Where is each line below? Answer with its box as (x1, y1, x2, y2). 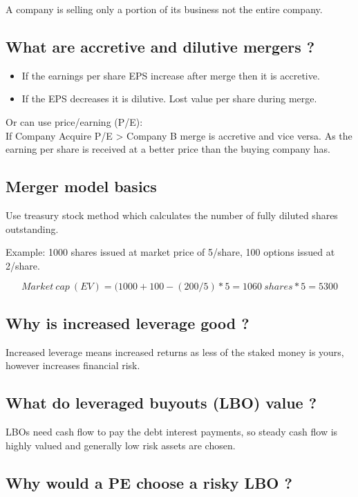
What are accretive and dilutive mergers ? (6, 35, 315, 57)
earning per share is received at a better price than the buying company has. (6, 142, 330, 156)
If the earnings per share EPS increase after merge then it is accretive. (21, 68, 320, 82)
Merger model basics (6, 176, 157, 197)
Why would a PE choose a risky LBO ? (6, 471, 292, 493)
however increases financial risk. (6, 358, 140, 373)
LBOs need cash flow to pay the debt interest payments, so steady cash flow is (6, 424, 338, 438)
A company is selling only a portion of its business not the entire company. (6, 2, 323, 16)
